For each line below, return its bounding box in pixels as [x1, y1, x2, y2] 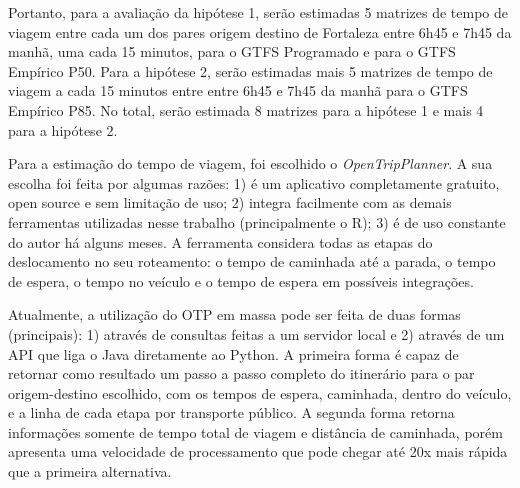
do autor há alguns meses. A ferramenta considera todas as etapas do [8, 231, 433, 252]
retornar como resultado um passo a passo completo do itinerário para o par [8, 363, 475, 384]
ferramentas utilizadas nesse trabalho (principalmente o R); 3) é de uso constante [8, 211, 506, 232]
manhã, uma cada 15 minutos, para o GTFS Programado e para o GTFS [8, 41, 456, 62]
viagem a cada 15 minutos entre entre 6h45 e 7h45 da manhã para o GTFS [8, 80, 468, 101]
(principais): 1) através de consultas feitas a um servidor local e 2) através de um [8, 323, 505, 344]
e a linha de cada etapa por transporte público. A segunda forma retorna [8, 402, 455, 423]
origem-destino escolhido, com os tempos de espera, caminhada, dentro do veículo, [8, 382, 512, 403]
